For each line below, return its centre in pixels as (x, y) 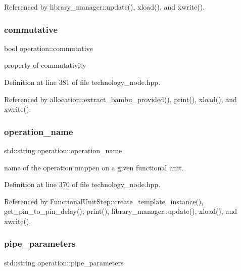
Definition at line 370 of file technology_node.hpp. (82, 184)
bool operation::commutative (49, 48)
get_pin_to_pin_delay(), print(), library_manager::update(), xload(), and (121, 211)
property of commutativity (45, 65)
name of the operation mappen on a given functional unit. (94, 167)
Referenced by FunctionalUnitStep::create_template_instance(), (104, 201)
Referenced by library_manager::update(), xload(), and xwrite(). (105, 7)
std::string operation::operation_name (63, 150)
